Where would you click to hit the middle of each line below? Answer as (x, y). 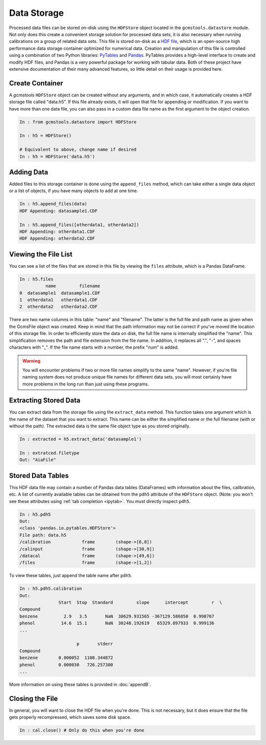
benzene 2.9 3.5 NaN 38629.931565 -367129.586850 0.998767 (117, 616)
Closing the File (33, 698)
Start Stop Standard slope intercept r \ (140, 602)
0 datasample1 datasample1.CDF (60, 293)
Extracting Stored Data (45, 400)
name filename (73, 286)
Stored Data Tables (39, 476)
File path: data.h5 (43, 535)
